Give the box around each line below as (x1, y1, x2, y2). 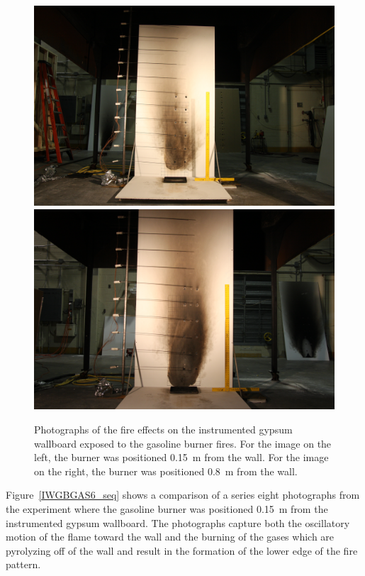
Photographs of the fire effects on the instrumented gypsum (34, 421, 293, 436)
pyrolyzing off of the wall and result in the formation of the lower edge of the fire (6, 543, 358, 558)
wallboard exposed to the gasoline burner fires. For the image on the (34, 436, 332, 450)
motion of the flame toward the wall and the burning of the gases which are (6, 529, 335, 544)
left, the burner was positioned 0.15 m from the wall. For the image (34, 450, 329, 465)
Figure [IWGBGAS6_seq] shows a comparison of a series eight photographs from (6, 487, 360, 502)
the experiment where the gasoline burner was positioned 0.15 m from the (6, 501, 328, 516)
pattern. (6, 557, 41, 572)
